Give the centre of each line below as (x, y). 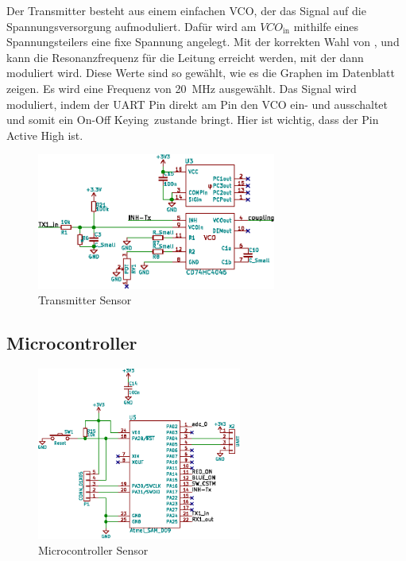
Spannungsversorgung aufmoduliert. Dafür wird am (131, 26)
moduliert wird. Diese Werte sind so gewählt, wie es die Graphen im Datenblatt (201, 73)
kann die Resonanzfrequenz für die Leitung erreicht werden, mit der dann (185, 57)
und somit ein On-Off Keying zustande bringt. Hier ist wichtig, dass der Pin (193, 120)
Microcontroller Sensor (93, 549)
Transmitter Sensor (85, 300)
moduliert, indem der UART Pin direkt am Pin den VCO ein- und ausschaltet (197, 104)
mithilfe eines (326, 26)
